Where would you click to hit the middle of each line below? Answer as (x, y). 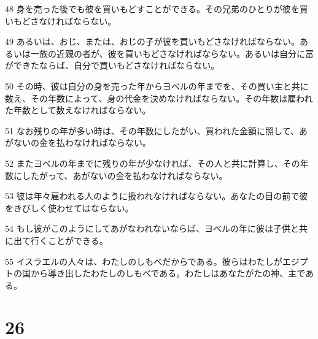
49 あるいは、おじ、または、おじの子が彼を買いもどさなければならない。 (152, 41)
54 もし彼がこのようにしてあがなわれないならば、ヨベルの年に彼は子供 (148, 228)
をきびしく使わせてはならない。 (69, 208)
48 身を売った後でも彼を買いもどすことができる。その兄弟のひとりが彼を (152, 9)
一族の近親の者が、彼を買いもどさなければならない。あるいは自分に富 (172, 53)
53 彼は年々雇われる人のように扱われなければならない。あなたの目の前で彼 (157, 196)
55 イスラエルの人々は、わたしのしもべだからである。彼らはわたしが (144, 261)
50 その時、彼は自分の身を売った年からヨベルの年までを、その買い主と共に (157, 86)
